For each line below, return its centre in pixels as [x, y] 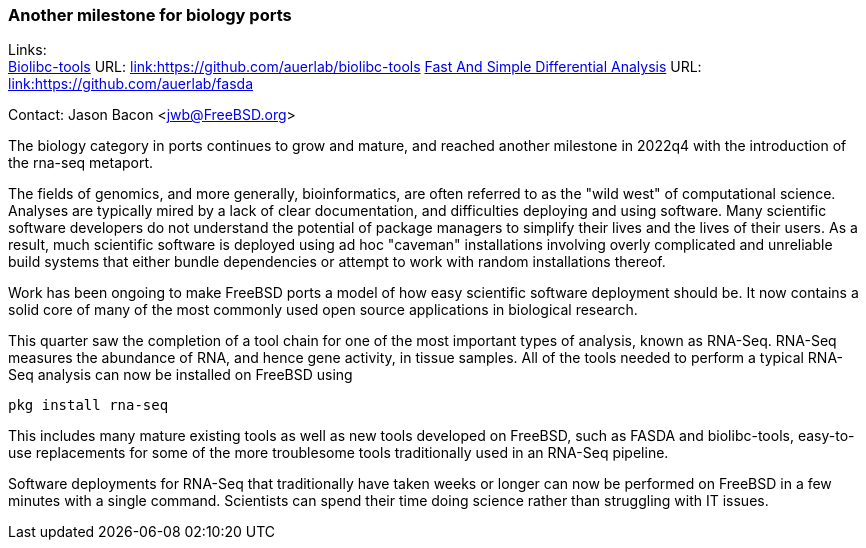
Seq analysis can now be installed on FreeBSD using [180, 375]
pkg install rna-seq [88, 405]
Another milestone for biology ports [150, 15]
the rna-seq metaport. [81, 163]
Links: [27, 50]
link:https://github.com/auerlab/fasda [131, 84]
